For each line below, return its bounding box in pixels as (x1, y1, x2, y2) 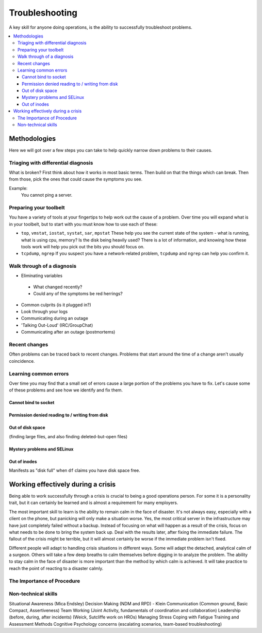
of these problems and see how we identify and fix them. (9, 387, 123, 393)
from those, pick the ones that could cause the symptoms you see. (9, 176, 143, 182)
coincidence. (9, 358, 35, 364)
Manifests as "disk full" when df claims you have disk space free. (9, 467, 141, 473)
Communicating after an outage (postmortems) (21, 329, 115, 335)
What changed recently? (33, 284, 82, 290)
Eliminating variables (21, 273, 63, 279)
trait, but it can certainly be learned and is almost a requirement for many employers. (9, 500, 179, 506)
